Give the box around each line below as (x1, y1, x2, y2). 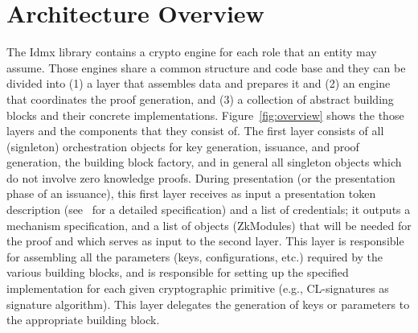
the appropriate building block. (6, 311, 160, 328)
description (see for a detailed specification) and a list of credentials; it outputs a (6, 201, 411, 218)
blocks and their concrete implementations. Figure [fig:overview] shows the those (6, 106, 404, 123)
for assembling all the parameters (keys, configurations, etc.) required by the (6, 248, 383, 265)
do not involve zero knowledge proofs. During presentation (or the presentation (6, 169, 395, 186)
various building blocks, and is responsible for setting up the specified (6, 264, 349, 281)
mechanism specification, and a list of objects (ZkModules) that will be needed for (6, 216, 412, 233)
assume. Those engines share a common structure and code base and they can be (6, 59, 406, 76)
